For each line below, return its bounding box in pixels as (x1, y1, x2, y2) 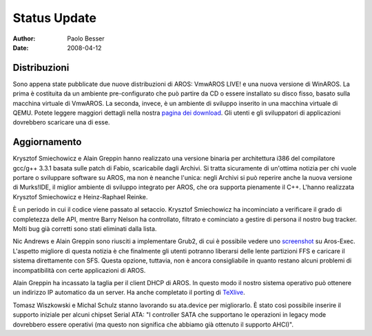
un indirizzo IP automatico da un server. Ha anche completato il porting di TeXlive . (12, 289, 246, 297)
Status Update (12, 10, 96, 25)
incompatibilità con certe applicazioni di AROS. (12, 266, 146, 274)
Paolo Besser (67, 34, 105, 43)
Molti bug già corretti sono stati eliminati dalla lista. (12, 225, 157, 233)
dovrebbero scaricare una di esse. (12, 118, 110, 126)
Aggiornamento (12, 136, 82, 148)
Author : (12, 34, 36, 43)
